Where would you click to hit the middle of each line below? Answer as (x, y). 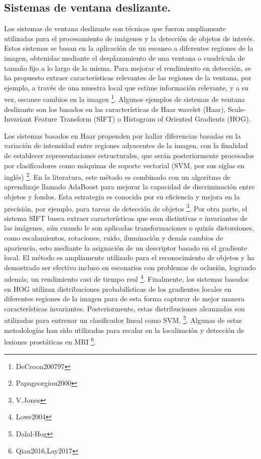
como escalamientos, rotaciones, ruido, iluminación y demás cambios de (114, 238)
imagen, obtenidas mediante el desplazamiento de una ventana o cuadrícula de (124, 58)
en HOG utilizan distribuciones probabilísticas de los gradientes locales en (118, 289)
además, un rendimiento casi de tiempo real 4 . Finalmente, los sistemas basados (126, 278)
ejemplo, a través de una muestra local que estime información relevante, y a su (126, 87)
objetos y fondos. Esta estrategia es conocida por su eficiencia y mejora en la (122, 197)
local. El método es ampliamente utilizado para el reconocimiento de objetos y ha (129, 257)
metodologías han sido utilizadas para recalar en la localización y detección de (124, 330)
